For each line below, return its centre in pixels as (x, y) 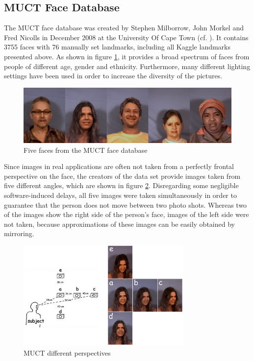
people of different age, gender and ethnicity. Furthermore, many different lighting (127, 66)
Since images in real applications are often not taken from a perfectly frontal (119, 166)
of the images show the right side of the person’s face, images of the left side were (127, 214)
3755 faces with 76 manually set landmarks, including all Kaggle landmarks (117, 47)
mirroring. (19, 233)
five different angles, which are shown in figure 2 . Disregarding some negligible (121, 185)
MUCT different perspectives (67, 352)
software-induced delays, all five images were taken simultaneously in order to (120, 195)
